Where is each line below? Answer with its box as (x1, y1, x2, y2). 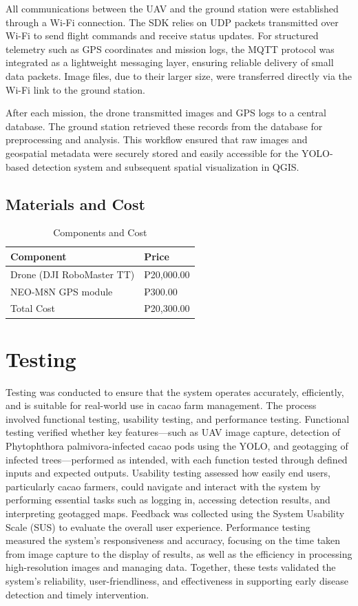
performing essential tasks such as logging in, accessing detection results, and (6, 492, 330, 507)
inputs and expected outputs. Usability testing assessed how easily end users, (6, 466, 330, 480)
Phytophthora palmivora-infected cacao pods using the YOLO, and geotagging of (6, 439, 348, 453)
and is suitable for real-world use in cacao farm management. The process (6, 398, 317, 412)
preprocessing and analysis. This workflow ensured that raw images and (6, 132, 308, 147)
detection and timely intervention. (6, 587, 149, 601)
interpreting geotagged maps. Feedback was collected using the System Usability (6, 506, 345, 521)
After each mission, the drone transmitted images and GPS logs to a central (6, 105, 326, 120)
